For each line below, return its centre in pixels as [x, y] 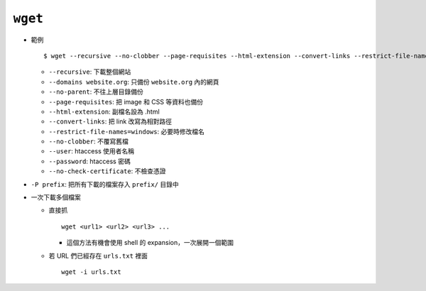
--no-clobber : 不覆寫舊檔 [89, 141]
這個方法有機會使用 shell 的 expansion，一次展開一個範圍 [150, 243]
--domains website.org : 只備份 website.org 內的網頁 [134, 82]
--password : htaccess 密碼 [89, 161]
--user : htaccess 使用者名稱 [92, 151]
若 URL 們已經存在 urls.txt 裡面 [98, 256]
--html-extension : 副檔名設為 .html [104, 111]
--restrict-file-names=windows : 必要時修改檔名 [127, 131]
